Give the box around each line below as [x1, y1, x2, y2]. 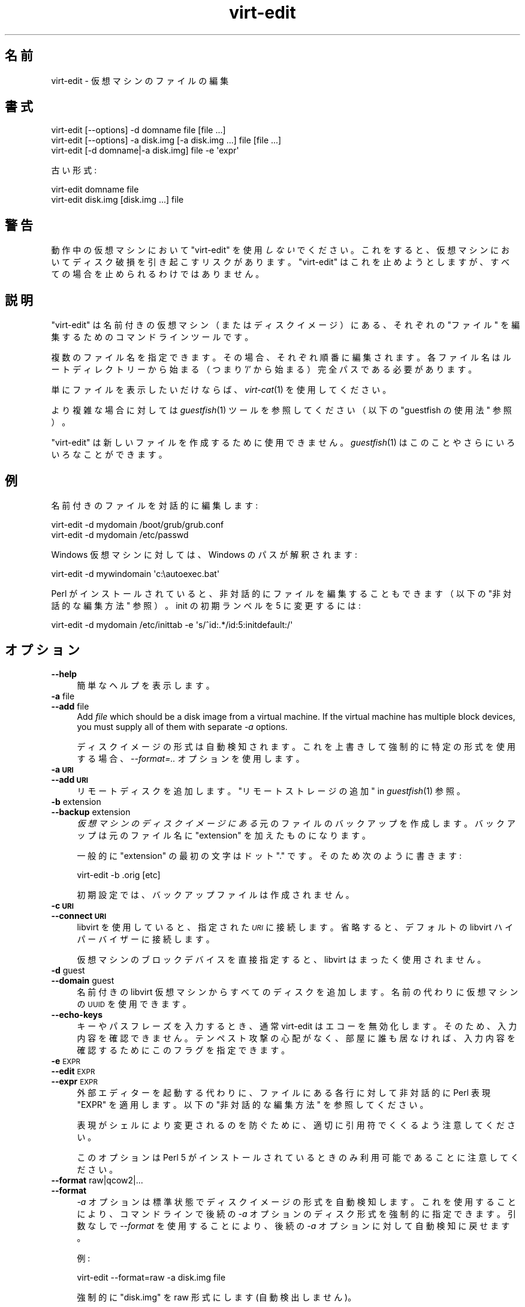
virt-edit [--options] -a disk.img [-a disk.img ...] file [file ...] [51, 135, 282, 146]
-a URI [51, 764, 74, 774]
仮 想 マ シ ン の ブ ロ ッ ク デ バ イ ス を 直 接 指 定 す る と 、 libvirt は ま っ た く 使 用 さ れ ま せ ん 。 [77, 954, 486, 965]
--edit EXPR [51, 1065, 95, 1076]
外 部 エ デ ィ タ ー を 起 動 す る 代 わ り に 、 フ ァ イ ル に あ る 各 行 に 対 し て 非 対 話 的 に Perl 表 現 [77, 1087, 490, 1098]
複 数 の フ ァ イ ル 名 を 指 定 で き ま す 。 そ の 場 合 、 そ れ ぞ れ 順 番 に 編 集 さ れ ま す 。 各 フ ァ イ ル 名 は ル [51, 352, 511, 363]
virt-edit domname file [51, 184, 139, 195]
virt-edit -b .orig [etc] [77, 869, 161, 880]
